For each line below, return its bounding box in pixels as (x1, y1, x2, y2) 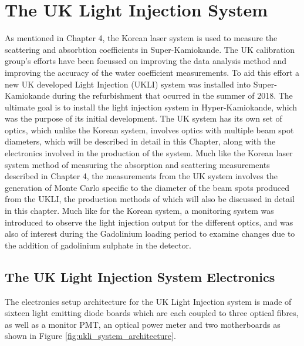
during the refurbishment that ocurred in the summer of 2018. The (52, 89, 293, 102)
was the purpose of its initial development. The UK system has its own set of (5, 112, 282, 125)
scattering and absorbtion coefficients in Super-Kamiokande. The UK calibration (5, 43, 295, 55)
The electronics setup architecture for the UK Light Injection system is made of (5, 295, 292, 307)
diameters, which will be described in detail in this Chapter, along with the (5, 135, 276, 147)
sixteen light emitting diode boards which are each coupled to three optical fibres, (5, 307, 299, 319)
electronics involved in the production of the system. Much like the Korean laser (5, 147, 293, 159)
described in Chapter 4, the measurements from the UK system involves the (5, 170, 278, 182)
